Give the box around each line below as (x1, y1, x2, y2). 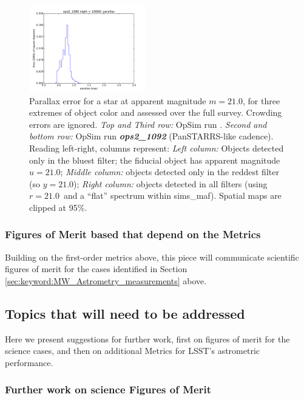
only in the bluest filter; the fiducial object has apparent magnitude (29, 153, 280, 166)
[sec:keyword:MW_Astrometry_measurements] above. (5, 274, 207, 287)
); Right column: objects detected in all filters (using (73, 177, 268, 190)
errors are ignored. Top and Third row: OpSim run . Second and (29, 118, 267, 130)
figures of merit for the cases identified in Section (5, 262, 187, 275)
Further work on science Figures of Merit (5, 382, 211, 397)
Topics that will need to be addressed (5, 304, 245, 322)
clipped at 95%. (29, 201, 87, 213)
